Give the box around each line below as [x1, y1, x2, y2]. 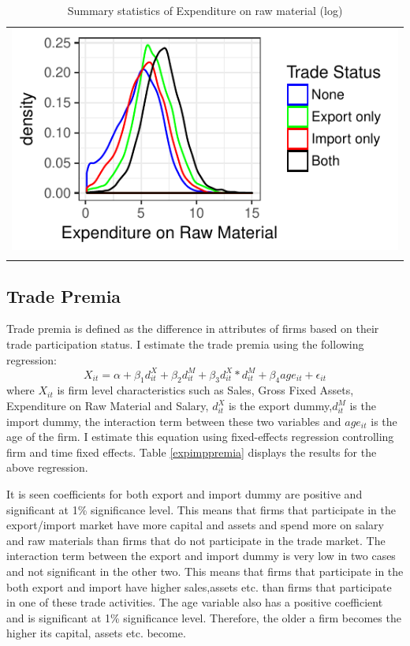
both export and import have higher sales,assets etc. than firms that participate [6, 578, 392, 595]
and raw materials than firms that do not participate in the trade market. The [6, 532, 386, 548]
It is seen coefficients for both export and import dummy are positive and [6, 486, 363, 502]
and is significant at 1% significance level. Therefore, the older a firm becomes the [6, 609, 401, 625]
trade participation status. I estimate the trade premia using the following [6, 335, 364, 352]
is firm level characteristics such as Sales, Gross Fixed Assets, [57, 382, 354, 398]
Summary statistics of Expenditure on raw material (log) [67, 2, 343, 18]
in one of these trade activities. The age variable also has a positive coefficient [6, 594, 383, 611]
